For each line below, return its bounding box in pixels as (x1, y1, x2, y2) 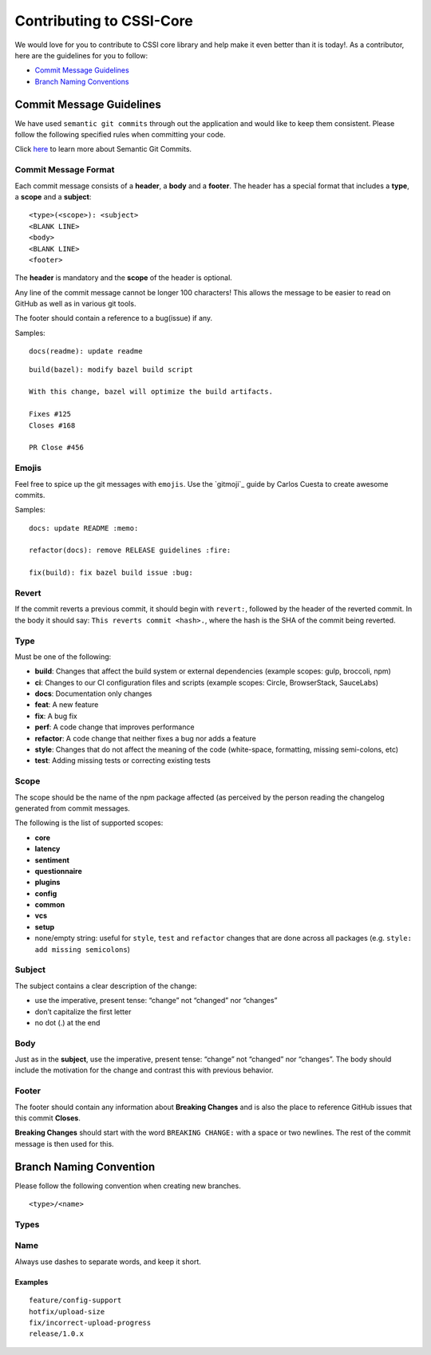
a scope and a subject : (14, 192, 92, 201)
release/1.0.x (29, 1329, 84, 1338)
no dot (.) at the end (34, 1017, 101, 1027)
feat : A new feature (34, 700, 99, 709)
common (34, 900, 65, 910)
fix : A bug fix (34, 711, 77, 721)
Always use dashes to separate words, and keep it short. (14, 1257, 201, 1266)
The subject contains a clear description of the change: (14, 981, 197, 990)
